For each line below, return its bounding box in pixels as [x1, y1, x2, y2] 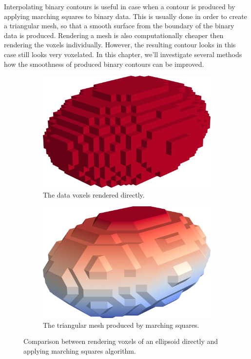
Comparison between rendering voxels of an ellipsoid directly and [23, 336, 218, 346]
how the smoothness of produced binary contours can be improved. [4, 59, 204, 69]
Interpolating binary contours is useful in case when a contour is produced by [4, 1, 235, 11]
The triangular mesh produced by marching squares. [43, 319, 199, 330]
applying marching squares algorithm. [23, 346, 136, 356]
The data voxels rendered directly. [43, 189, 145, 199]
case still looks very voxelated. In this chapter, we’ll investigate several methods [4, 49, 242, 59]
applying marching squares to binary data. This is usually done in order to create [4, 11, 247, 21]
